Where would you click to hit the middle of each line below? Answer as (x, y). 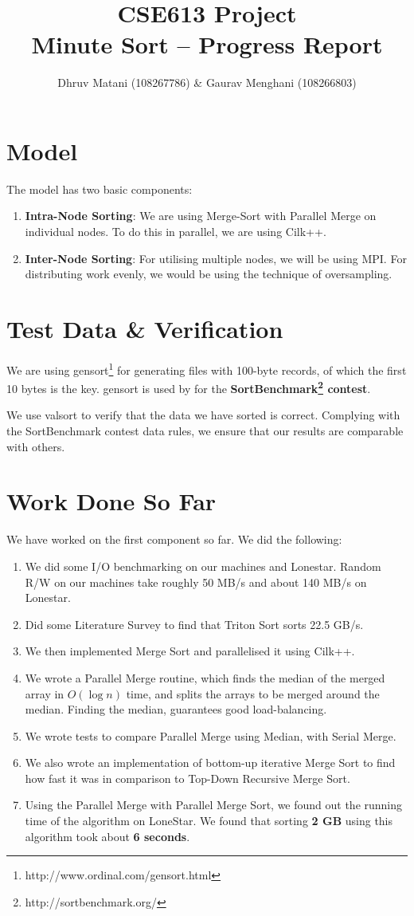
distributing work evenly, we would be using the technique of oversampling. (209, 274)
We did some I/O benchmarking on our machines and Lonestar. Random (203, 566)
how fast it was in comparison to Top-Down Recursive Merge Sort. (187, 778)
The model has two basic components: (100, 189)
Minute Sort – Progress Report (207, 44)
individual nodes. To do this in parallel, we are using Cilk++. (176, 232)
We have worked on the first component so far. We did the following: (174, 539)
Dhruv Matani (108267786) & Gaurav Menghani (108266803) (207, 83)
